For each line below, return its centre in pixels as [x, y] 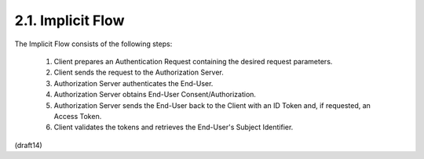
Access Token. [78, 116]
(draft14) [28, 145]
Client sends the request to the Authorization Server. [139, 72]
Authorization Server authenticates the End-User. [133, 83]
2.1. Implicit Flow [69, 20]
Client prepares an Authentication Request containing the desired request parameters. [193, 61]
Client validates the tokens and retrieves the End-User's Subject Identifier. [174, 127]
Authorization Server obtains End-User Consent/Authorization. [155, 95]
